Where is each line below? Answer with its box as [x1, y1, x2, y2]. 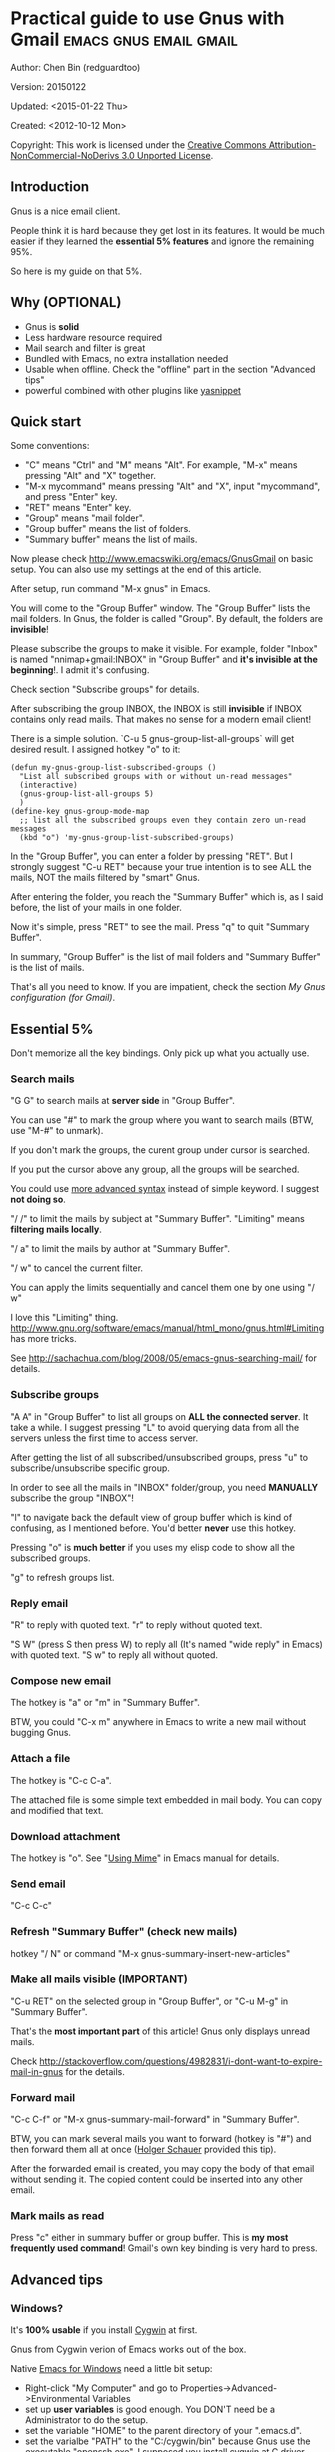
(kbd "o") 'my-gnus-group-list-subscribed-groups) [19, 833, 235, 843]
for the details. [64, 2065, 125, 2077]
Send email [10, 1877, 66, 1891]
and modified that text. [10, 1804, 104, 1816]
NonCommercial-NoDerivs [10, 149, 120, 161]
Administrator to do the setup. [24, 2414, 149, 2426]
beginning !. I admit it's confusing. [10, 664, 150, 676]
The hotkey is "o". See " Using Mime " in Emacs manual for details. [10, 1852, 280, 1864]
